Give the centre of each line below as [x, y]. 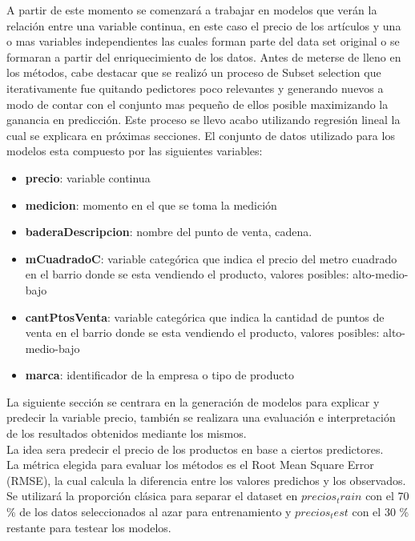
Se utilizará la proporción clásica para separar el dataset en [152, 496]
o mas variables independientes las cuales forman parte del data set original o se [203, 41]
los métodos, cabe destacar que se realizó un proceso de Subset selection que [194, 72]
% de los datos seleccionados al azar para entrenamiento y [149, 512]
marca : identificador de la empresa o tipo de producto [159, 375]
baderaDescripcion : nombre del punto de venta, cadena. [169, 232]
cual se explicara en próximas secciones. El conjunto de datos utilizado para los [201, 135]
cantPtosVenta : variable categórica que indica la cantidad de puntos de [205, 317]
